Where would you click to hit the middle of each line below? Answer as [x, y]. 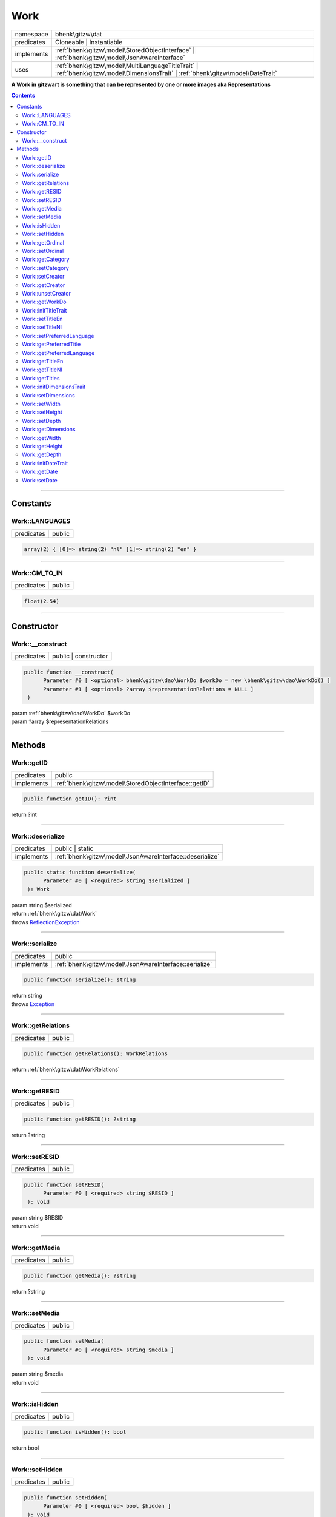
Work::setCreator [43, 277]
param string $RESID [37, 1217]
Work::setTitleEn [42, 319]
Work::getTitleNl [42, 370]
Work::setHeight [42, 412]
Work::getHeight [42, 446]
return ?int [24, 815]
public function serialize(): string [80, 980]
